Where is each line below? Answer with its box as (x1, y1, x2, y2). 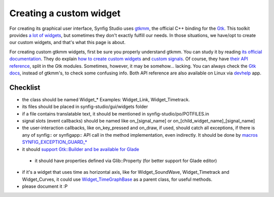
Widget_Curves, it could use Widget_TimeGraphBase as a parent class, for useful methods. (22, 176, 213, 182)
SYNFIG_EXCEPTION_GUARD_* (22, 139, 87, 145)
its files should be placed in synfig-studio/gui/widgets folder (22, 104, 148, 110)
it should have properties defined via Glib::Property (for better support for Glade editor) (35, 157, 217, 164)
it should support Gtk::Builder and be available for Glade (22, 146, 140, 152)
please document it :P (22, 183, 68, 189)
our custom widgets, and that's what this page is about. (9, 40, 126, 46)
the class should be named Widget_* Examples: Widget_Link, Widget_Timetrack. (22, 96, 190, 102)
